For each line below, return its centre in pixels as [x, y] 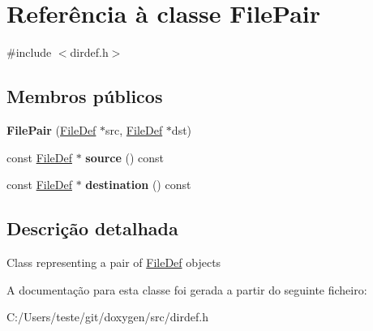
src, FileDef [134, 129]
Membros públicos [85, 96]
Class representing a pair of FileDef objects [114, 262]
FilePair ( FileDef [51, 129]
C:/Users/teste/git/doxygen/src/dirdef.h [107, 317]
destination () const [138, 185]
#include [29, 52]
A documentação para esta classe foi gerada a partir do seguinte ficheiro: [187, 289]
